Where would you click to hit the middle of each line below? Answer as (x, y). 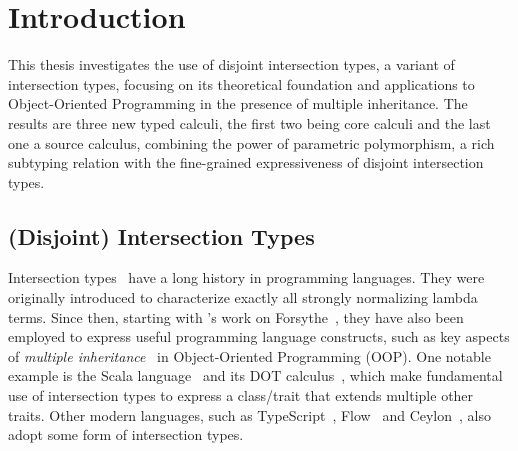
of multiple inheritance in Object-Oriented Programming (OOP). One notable (249, 355)
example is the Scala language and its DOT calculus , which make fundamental (255, 375)
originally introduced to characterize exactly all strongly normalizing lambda (243, 297)
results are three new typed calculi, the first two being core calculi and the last (249, 122)
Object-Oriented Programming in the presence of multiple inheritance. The (238, 103)
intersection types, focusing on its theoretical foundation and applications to (241, 83)
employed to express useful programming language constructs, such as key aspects (259, 336)
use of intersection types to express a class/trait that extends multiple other (241, 395)
